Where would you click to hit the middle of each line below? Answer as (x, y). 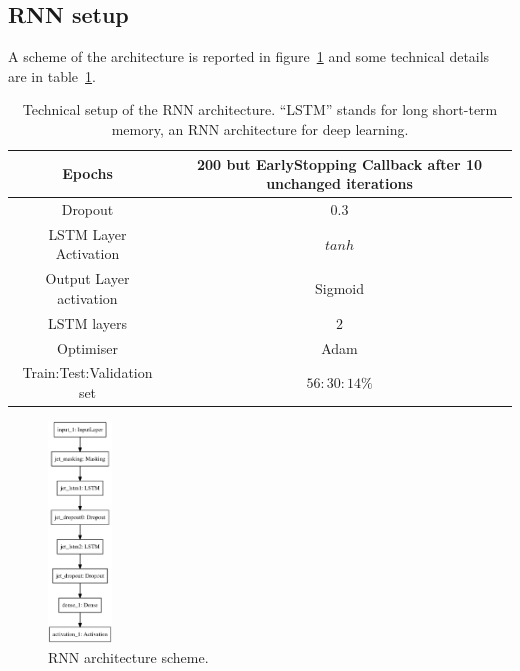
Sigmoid (339, 288)
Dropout (87, 209)
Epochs (87, 173)
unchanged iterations (339, 183)
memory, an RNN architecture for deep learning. (260, 128)
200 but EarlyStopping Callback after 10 (339, 163)
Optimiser (87, 347)
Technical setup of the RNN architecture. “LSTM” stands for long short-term (260, 109)
